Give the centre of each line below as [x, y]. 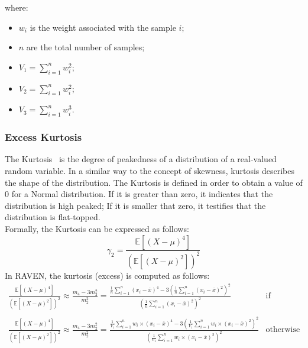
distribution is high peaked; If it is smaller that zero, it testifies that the [135, 205]
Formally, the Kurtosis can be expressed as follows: [97, 228]
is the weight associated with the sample [103, 27]
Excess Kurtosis [43, 137]
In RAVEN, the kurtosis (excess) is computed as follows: [107, 275]
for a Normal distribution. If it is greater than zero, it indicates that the [142, 194]
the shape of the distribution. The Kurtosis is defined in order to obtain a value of [154, 182]
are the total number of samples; [85, 47]
